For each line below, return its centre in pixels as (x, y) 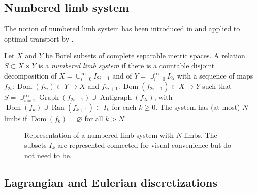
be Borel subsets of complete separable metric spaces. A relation (145, 55)
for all (94, 118)
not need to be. (48, 155)
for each (124, 107)
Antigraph (116, 98)
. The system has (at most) (198, 107)
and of (122, 75)
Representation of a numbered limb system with (99, 135)
